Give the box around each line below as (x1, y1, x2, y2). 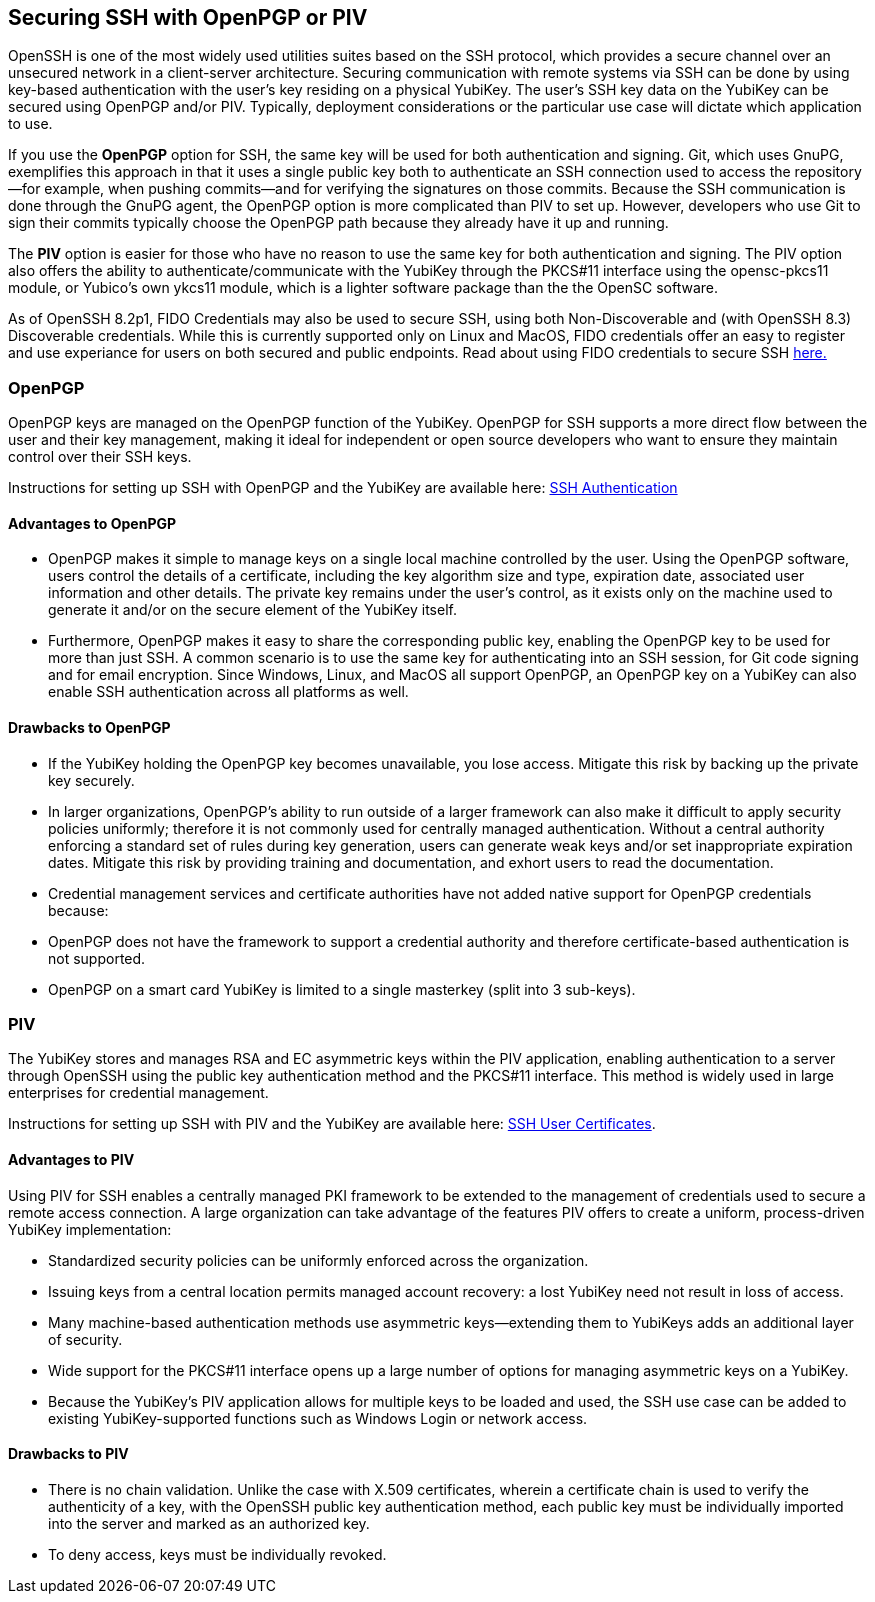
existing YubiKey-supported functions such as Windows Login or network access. (48, 1409, 588, 1427)
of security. (48, 1330, 123, 1348)
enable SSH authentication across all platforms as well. (48, 683, 409, 701)
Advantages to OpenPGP (8, 514, 177, 532)
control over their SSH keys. (8, 448, 192, 466)
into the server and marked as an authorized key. (48, 1514, 370, 1532)
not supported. (48, 949, 146, 967)
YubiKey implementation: (8, 1220, 172, 1238)
